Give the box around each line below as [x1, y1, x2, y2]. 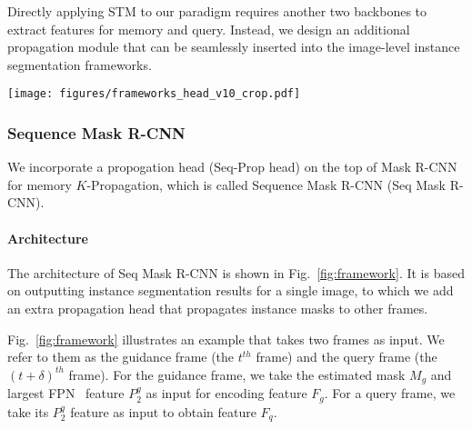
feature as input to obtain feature [70, 402, 256, 421]
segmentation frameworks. [7, 55, 152, 74]
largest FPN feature [7, 384, 125, 403]
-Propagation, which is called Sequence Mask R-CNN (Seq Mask [86, 175, 447, 194]
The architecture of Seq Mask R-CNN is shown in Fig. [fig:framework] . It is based [7, 263, 465, 282]
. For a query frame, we [324, 384, 456, 403]
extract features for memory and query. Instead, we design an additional [7, 19, 410, 38]
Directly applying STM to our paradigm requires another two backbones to [7, 2, 427, 20]
